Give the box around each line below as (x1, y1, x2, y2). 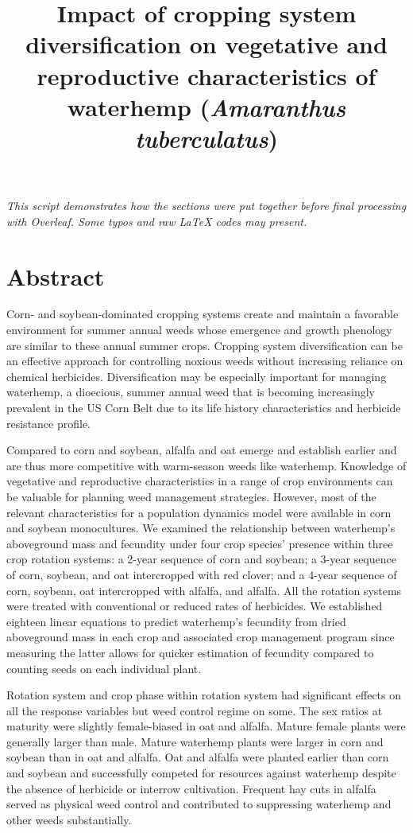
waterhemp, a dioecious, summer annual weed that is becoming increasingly (6, 383, 375, 400)
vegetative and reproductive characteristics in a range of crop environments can (6, 473, 393, 489)
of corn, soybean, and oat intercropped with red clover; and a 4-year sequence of (6, 566, 397, 582)
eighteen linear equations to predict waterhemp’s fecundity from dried (6, 613, 346, 629)
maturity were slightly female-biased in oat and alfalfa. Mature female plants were (6, 718, 406, 734)
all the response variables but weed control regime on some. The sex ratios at (6, 702, 383, 718)
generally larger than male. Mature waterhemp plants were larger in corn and (6, 733, 384, 749)
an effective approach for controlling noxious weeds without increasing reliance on (6, 352, 403, 369)
